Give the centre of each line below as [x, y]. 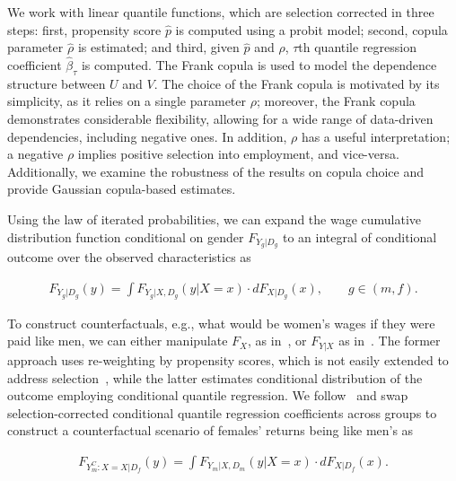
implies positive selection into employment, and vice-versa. [238, 154]
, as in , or [277, 341]
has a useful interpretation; [376, 136]
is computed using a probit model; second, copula [311, 29]
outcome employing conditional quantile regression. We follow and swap [208, 395]
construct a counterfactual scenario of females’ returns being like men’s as [210, 430]
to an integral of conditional [360, 236]
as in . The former [390, 341]
